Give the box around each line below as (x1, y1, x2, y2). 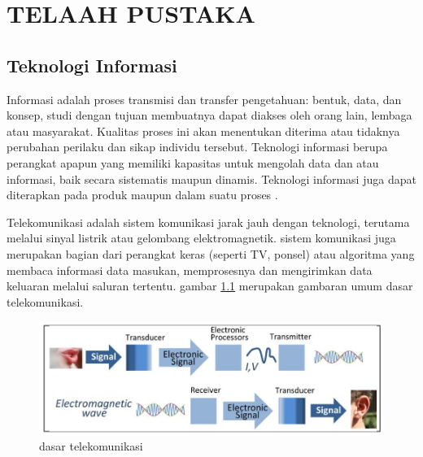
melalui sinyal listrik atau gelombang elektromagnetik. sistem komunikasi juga (7, 229, 396, 246)
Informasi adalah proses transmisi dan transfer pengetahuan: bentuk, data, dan (7, 90, 402, 107)
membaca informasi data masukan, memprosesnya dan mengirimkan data (7, 261, 373, 278)
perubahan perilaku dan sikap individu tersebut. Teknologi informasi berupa (7, 138, 388, 155)
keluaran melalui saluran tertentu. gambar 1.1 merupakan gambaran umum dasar (7, 277, 413, 294)
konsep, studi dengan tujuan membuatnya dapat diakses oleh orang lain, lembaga (7, 107, 412, 124)
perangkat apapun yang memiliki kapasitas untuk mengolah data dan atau (7, 154, 379, 171)
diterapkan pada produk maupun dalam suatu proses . (7, 186, 278, 203)
